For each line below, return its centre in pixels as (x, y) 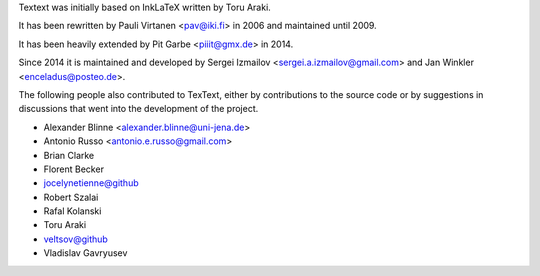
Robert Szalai (71, 197)
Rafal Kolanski (72, 211)
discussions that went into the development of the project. (138, 109)
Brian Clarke (69, 155)
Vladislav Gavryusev (85, 253)
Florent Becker (74, 169)
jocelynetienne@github (91, 183)
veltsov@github (76, 239)
